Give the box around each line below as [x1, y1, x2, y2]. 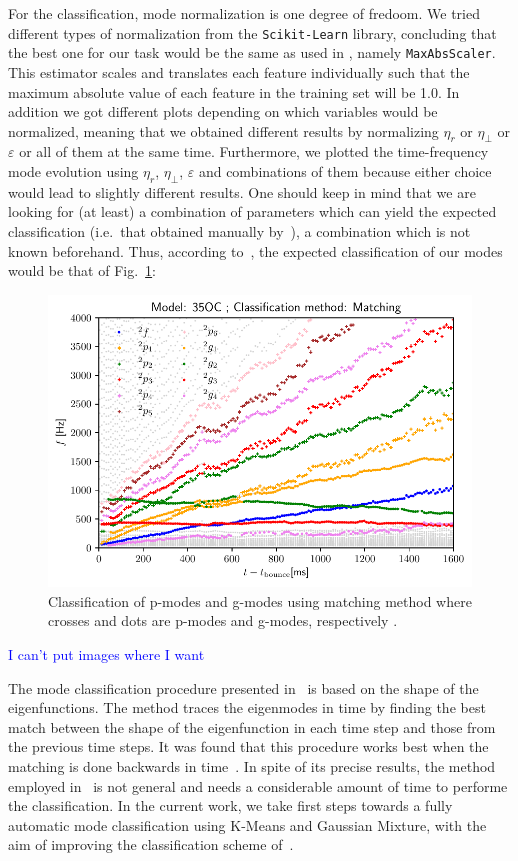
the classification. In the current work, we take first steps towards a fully [8, 795, 453, 816]
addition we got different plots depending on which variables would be [8, 101, 438, 122]
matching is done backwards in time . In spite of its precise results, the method [8, 755, 496, 776]
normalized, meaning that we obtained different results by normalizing [8, 120, 439, 141]
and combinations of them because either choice [198, 161, 492, 182]
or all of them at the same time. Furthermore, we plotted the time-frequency [19, 141, 489, 162]
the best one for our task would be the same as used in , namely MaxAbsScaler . [8, 42, 496, 63]
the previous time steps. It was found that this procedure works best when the [8, 736, 489, 757]
